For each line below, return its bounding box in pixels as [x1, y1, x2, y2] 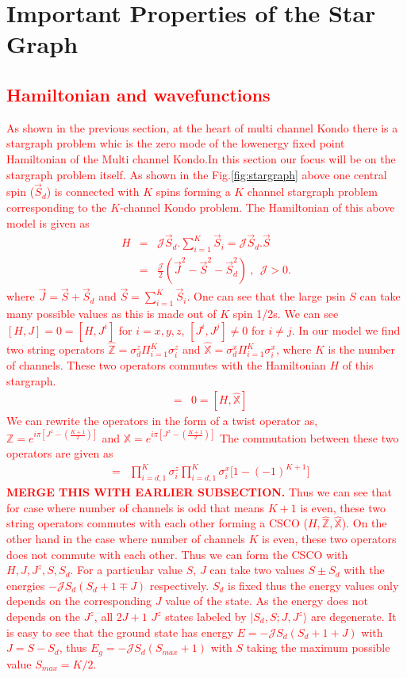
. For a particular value [70, 561, 183, 578]
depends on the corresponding [6, 592, 152, 609]
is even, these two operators [262, 531, 397, 547]
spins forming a [156, 183, 231, 200]
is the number [328, 341, 395, 358]
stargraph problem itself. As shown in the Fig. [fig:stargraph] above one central [6, 166, 387, 182]
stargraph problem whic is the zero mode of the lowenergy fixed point [6, 135, 345, 151]
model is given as [6, 214, 90, 231]
